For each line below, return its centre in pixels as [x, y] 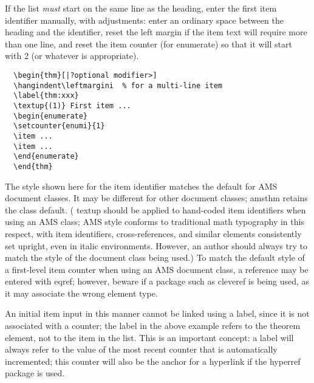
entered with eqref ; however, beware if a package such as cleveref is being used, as [157, 281]
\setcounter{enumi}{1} [59, 126]
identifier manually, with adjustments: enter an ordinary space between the [144, 20]
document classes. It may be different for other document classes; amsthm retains [156, 198]
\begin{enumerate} [51, 116]
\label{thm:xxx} [46, 96]
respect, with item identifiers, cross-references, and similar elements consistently [153, 233]
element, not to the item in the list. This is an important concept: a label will [149, 337]
